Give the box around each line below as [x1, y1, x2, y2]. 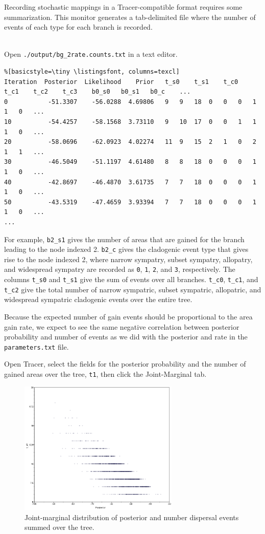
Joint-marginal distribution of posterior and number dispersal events [25, 511, 239, 522]
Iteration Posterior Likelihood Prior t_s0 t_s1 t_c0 [4, 78, 238, 86]
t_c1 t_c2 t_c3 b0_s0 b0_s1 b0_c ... [4, 88, 191, 96]
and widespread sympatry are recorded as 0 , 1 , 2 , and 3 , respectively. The [4, 264, 235, 274]
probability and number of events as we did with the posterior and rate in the [4, 331, 248, 342]
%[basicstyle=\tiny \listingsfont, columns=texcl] [4, 68, 180, 76]
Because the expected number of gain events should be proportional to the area [4, 311, 253, 322]
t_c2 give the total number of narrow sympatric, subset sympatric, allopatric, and [4, 284, 261, 294]
